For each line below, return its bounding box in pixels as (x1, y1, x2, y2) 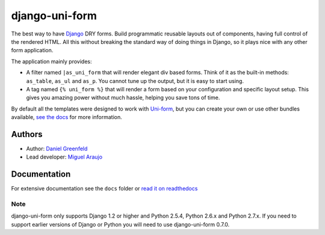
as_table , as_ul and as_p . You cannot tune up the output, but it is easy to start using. (26, 77, 244, 84)
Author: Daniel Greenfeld (26, 145, 88, 152)
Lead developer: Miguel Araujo (26, 153, 102, 160)
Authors (11, 129, 43, 139)
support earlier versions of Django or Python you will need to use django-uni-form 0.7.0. (11, 221, 230, 228)
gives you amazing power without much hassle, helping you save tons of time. (26, 94, 220, 102)
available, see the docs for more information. (11, 114, 123, 121)
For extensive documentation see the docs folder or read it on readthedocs (11, 185, 198, 192)
